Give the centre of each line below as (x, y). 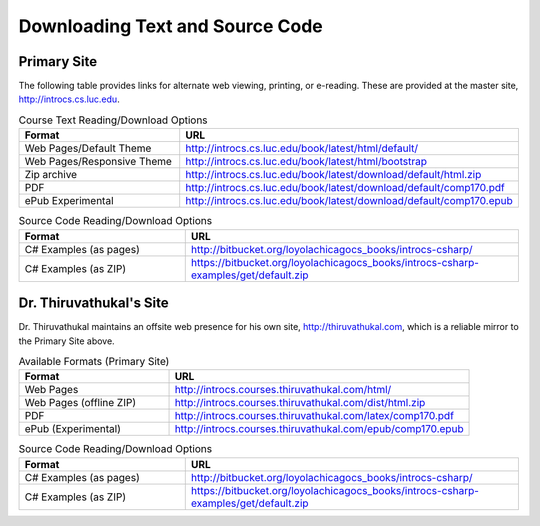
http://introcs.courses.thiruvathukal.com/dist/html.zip (300, 403)
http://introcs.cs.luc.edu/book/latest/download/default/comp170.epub (349, 201)
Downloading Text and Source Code (171, 26)
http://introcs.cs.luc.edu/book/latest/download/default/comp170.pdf (345, 188)
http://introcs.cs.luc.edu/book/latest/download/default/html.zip (333, 175)
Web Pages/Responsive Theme (98, 162)
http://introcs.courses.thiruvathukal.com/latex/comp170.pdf (314, 416)
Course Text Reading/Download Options (113, 120)
